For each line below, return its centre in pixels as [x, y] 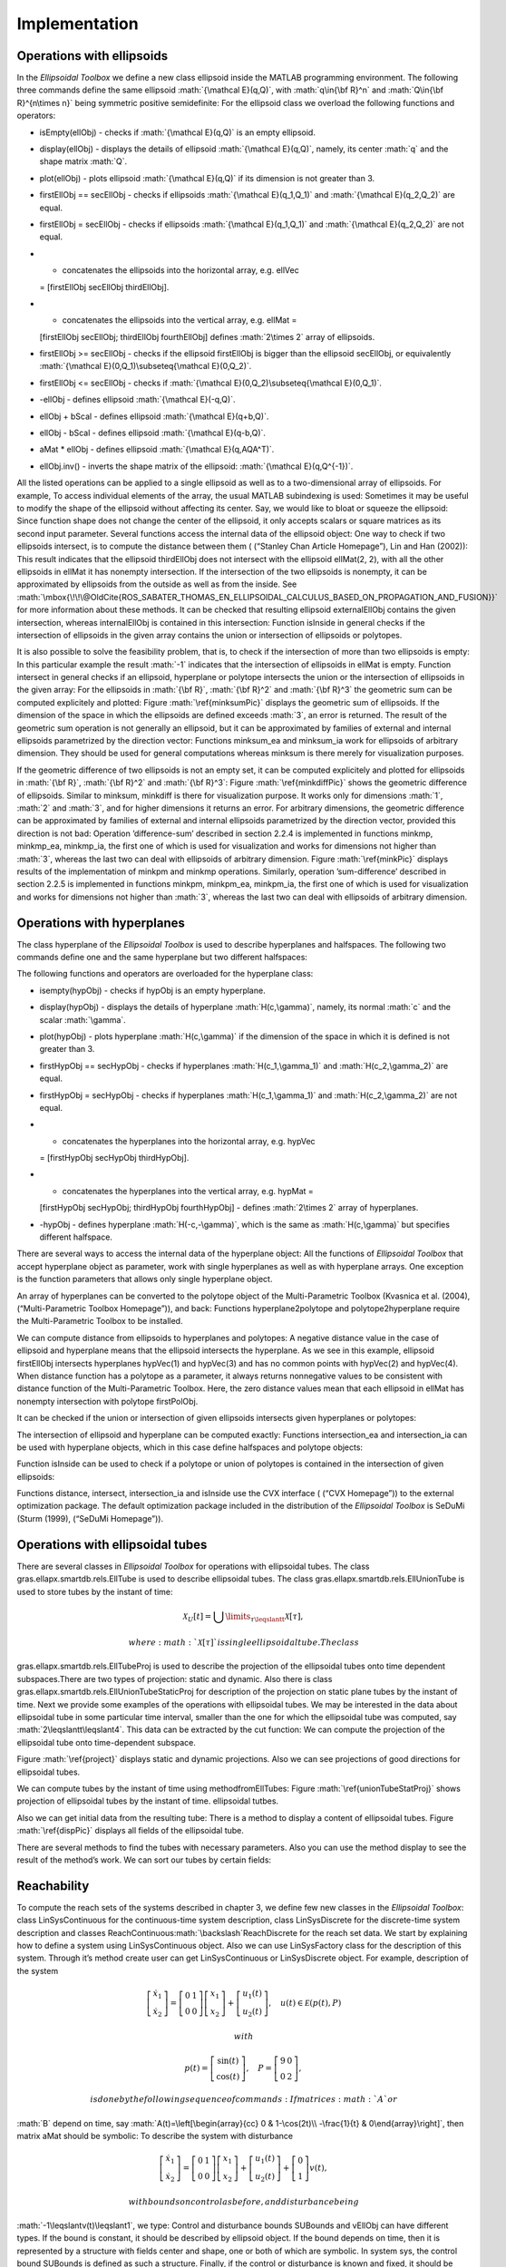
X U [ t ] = [197, 1617]
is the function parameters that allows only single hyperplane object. [145, 1279]
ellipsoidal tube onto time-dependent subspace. [107, 1742]
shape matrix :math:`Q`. [83, 161]
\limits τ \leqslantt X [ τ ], [264, 1617]
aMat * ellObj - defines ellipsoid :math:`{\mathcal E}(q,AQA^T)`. [157, 450]
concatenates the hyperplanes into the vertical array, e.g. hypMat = [188, 1191]
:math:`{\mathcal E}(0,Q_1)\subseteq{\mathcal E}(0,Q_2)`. [146, 366]
